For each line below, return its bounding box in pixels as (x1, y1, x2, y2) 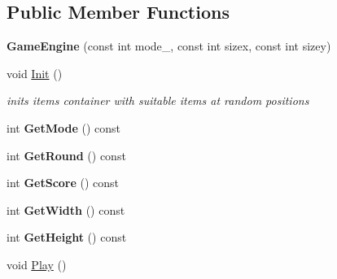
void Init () (7, 64, 63, 81)
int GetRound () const (7, 146, 126, 163)
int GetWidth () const (7, 201, 125, 218)
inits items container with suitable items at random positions (7, 92, 309, 109)
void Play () (7, 255, 67, 272)
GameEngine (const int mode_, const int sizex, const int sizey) (7, 37, 331, 54)
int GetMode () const (7, 119, 120, 136)
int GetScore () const (7, 174, 120, 191)
